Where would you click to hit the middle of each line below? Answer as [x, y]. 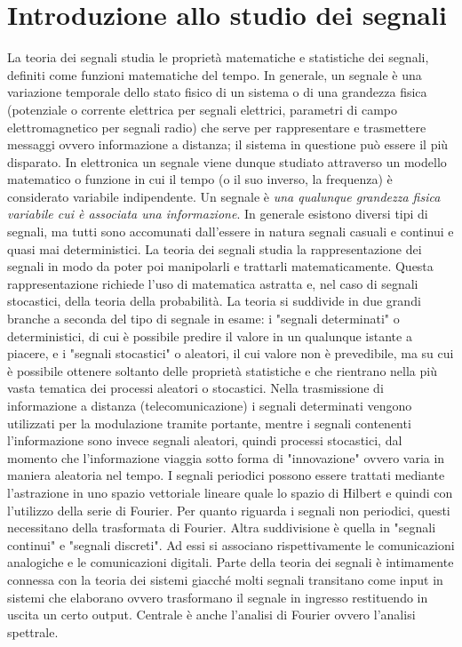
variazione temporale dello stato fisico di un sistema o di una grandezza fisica [217, 92]
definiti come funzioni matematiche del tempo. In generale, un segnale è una [215, 74]
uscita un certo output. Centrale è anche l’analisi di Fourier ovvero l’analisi [211, 615]
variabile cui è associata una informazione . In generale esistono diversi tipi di [218, 214]
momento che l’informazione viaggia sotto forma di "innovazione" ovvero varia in [226, 457]
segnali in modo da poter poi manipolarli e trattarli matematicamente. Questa [220, 266]
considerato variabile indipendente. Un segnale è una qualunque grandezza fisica [224, 196]
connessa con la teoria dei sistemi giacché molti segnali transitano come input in [225, 579]
